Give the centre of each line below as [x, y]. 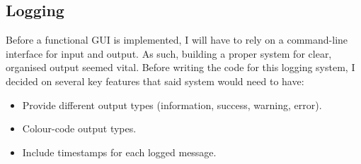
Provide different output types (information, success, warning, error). [172, 105]
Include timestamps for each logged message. [119, 152]
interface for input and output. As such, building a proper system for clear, [169, 53]
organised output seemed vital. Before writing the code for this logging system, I [180, 67]
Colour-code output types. [79, 128]
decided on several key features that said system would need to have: [155, 81]
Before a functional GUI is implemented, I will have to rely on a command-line [177, 40]
